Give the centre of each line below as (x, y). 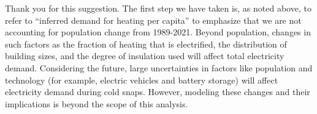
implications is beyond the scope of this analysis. (97, 103)
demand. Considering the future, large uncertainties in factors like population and (159, 67)
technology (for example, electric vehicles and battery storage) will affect (142, 80)
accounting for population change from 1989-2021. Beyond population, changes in (158, 32)
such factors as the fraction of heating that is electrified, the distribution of (146, 44)
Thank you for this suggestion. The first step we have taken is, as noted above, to (158, 8)
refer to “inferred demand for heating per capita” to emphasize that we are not (153, 20)
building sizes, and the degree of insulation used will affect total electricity (145, 56)
